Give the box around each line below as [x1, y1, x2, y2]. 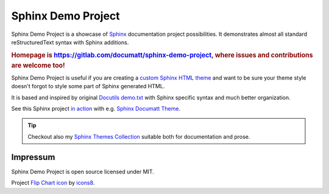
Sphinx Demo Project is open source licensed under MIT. [11, 168, 155, 175]
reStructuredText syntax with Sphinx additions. [11, 38, 129, 46]
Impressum [11, 152, 55, 162]
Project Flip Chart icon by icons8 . [11, 179, 95, 187]
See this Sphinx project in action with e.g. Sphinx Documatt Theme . [11, 105, 181, 113]
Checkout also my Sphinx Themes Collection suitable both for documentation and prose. [27, 133, 250, 140]
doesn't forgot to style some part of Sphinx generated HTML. [11, 83, 165, 90]
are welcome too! [11, 61, 65, 69]
